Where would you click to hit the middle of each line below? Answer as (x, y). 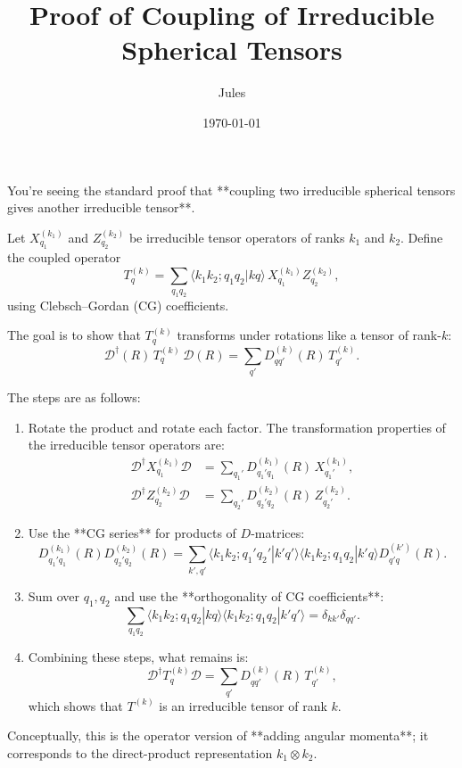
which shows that (75, 705)
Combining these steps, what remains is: (138, 656)
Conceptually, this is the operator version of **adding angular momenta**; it (218, 735)
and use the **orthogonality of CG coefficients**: (249, 595)
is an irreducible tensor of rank (243, 705)
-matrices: (278, 532)
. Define (422, 237)
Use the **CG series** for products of (132, 532)
